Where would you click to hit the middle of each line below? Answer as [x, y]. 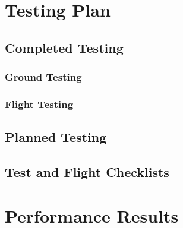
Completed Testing [64, 47]
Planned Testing [56, 137]
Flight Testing [39, 104]
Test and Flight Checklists [87, 172]
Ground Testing [43, 77]
